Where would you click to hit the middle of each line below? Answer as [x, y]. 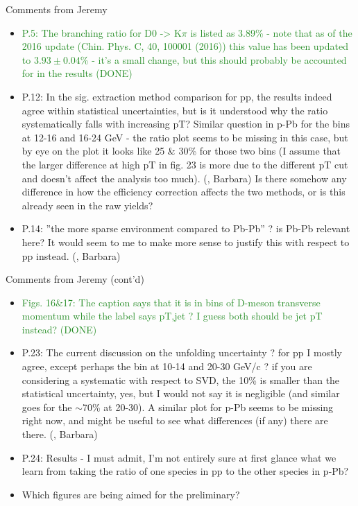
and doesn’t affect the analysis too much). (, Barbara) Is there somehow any [184, 178]
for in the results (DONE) [77, 73]
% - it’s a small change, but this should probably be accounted [213, 59]
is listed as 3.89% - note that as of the [271, 32]
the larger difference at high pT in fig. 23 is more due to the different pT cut [185, 164]
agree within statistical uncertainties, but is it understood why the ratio [175, 110]
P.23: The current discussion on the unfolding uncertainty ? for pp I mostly [182, 352]
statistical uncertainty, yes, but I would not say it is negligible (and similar [181, 393]
